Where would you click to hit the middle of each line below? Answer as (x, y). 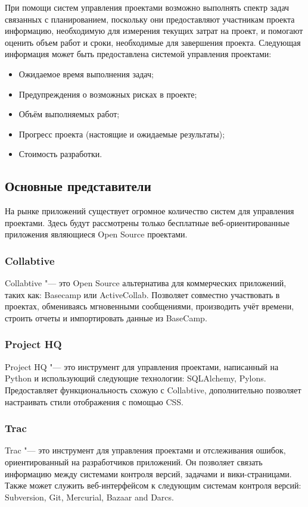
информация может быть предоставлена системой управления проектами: (138, 54)
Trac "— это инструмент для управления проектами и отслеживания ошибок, (145, 450)
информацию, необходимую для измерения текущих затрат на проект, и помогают (154, 31)
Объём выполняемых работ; (69, 114)
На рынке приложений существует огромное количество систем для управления (150, 211)
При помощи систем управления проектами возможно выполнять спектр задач (147, 7)
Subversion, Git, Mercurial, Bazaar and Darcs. (89, 497)
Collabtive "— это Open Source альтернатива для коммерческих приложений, (146, 283)
